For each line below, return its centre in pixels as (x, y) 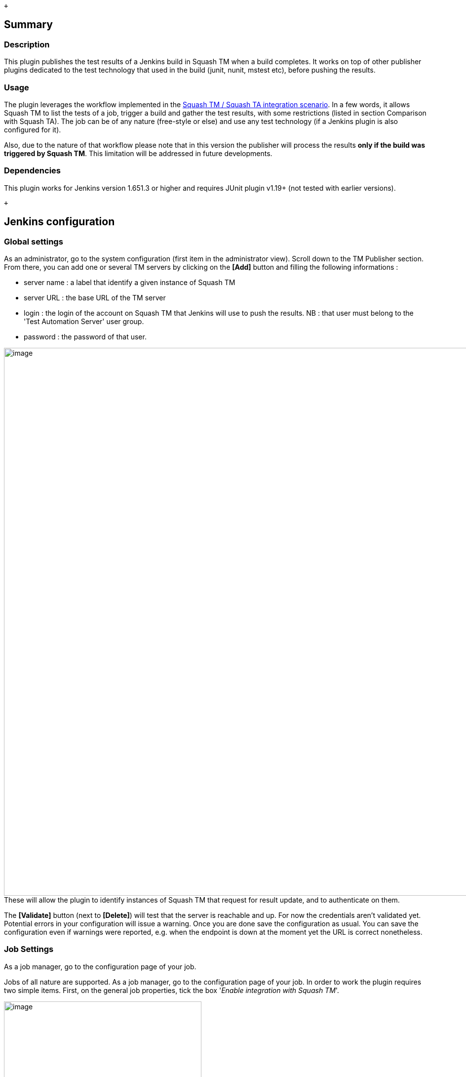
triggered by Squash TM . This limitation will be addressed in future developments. (138, 153)
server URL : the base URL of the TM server (95, 297)
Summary (28, 25)
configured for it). (33, 129)
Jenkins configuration (59, 222)
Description (27, 44)
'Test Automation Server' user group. (84, 321)
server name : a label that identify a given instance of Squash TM (130, 282)
